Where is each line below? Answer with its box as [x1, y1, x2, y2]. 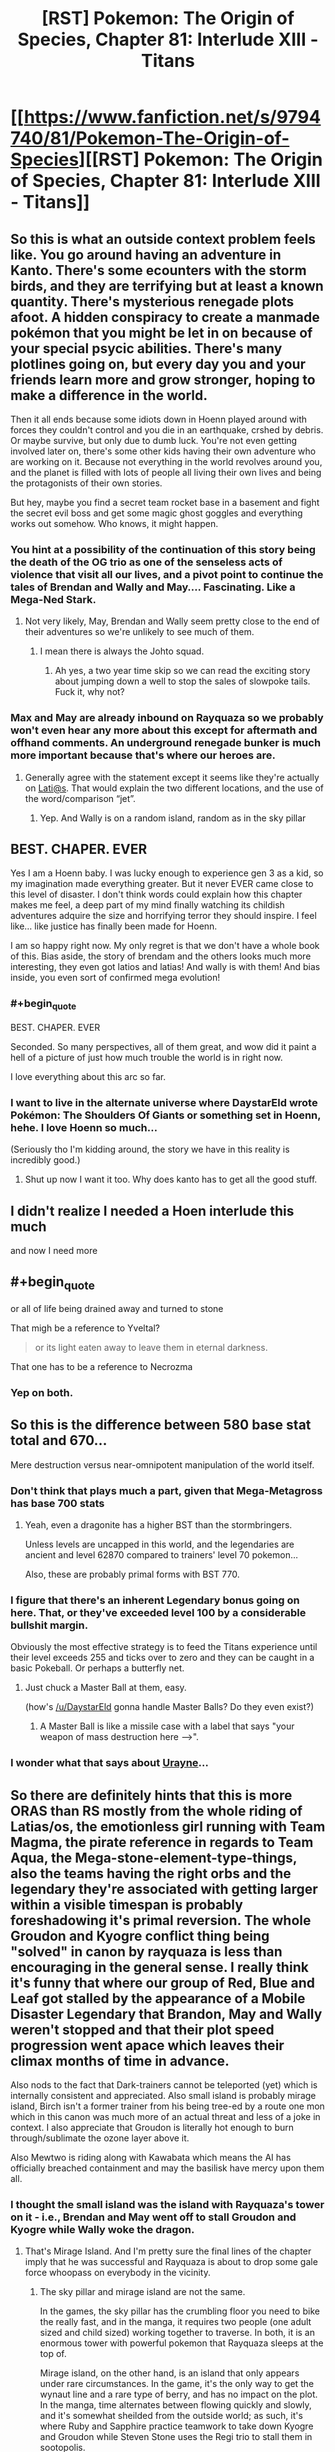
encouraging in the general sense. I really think [10, 1958, 309, 1976]
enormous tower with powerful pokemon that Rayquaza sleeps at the [39, 2337, 324, 2349]
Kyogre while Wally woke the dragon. [10, 2223, 195, 2237]
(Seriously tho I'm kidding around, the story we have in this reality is [10, 1143, 290, 1156]
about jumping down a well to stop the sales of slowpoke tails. [54, 675, 311, 687]
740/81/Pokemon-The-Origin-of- [10, 127, 290, 150]
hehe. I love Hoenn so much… [10, 1120, 158, 1134]
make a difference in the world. [10, 387, 208, 404]
